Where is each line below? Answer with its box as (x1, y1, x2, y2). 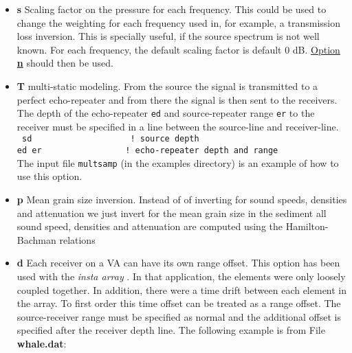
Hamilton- (285, 219, 329, 234)
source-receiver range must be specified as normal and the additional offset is (16, 309, 341, 323)
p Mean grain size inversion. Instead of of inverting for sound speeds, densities (16, 192, 347, 206)
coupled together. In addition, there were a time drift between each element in (16, 282, 347, 297)
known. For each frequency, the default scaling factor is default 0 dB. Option (16, 42, 340, 56)
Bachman (16, 232, 56, 247)
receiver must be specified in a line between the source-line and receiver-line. (16, 119, 339, 133)
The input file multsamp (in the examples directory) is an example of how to (16, 155, 339, 170)
